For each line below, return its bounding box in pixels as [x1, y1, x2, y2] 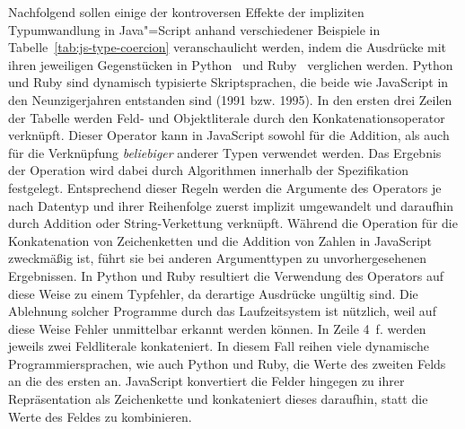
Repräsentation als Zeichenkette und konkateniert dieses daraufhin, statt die [8, 390, 428, 408]
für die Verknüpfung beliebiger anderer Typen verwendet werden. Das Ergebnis [8, 143, 442, 162]
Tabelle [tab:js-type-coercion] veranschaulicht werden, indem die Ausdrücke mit [8, 38, 447, 57]
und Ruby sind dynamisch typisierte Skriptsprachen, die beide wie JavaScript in [8, 73, 449, 92]
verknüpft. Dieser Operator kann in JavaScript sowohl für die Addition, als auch [8, 126, 450, 144]
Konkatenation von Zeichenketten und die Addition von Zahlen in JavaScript [8, 231, 433, 250]
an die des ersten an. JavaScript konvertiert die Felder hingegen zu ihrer [8, 372, 405, 390]
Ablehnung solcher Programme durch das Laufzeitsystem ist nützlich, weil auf [8, 302, 436, 320]
